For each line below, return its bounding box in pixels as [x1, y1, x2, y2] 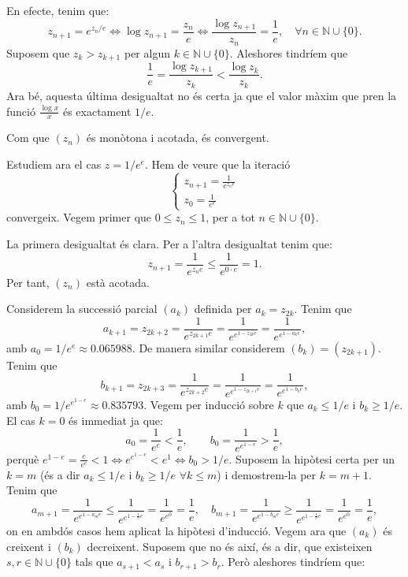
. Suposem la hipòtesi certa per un [228, 450, 395, 467]
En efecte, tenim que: [6, 2, 109, 18]
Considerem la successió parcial [6, 300, 158, 317]
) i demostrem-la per [217, 466, 317, 482]
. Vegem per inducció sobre [143, 396, 274, 412]
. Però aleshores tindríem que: [221, 553, 365, 570]
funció [6, 102, 35, 119]
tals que [75, 553, 113, 570]
